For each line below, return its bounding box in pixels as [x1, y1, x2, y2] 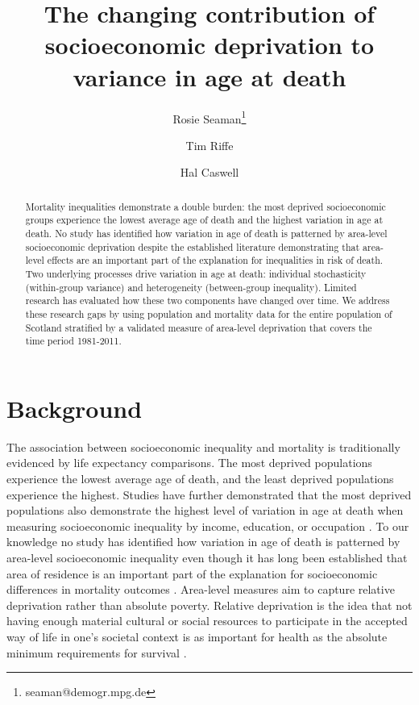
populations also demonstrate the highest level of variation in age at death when [6, 502, 404, 519]
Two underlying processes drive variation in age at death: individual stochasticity [25, 267, 367, 281]
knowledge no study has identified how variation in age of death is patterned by [6, 533, 400, 550]
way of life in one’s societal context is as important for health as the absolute [6, 628, 388, 645]
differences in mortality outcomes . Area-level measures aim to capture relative [6, 581, 395, 598]
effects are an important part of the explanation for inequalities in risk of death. [47, 253, 384, 267]
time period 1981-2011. [25, 334, 122, 348]
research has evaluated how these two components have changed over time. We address [25, 294, 390, 307]
